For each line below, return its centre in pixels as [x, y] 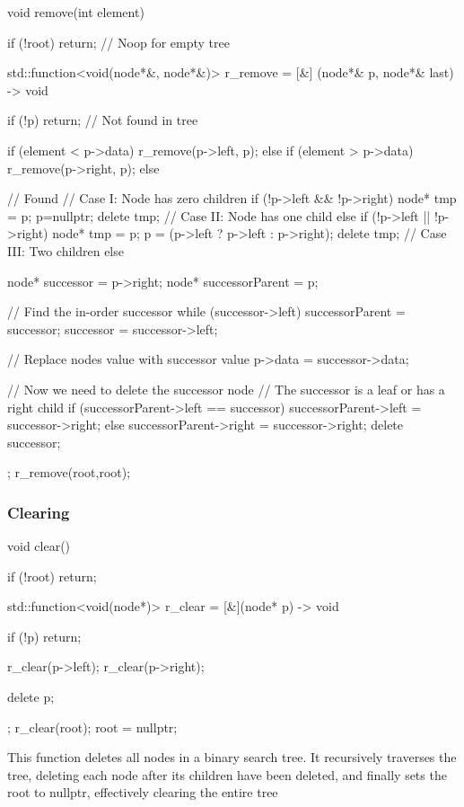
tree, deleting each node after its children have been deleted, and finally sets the [227, 774]
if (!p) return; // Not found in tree [103, 120]
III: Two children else [66, 250]
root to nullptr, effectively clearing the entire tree [143, 792]
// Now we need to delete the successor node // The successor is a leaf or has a [226, 389]
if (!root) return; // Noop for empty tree [118, 42]
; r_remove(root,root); [69, 472]
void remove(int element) [76, 12]
